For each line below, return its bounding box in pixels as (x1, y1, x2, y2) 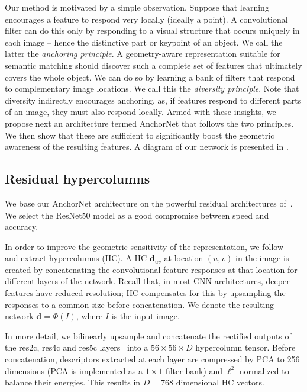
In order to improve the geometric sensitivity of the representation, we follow (5, 240, 283, 252)
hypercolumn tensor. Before (195, 341, 296, 354)
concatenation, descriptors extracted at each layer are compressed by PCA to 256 (5, 353, 300, 365)
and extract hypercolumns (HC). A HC (5, 252, 147, 264)
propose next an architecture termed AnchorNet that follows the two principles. (5, 117, 294, 129)
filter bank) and (165, 364, 223, 377)
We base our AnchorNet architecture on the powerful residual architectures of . (5, 197, 293, 209)
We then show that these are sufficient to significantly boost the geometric (5, 128, 274, 141)
